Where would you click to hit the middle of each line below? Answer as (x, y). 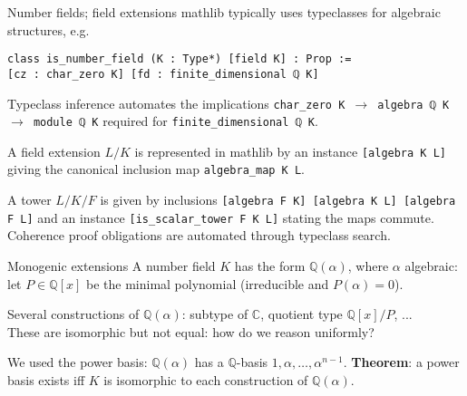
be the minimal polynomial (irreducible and (207, 283)
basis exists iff (46, 380)
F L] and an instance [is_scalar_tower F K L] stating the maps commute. (221, 217)
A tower (29, 200)
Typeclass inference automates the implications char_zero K (176, 103)
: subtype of (215, 314)
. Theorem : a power (401, 362)
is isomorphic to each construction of (206, 380)
